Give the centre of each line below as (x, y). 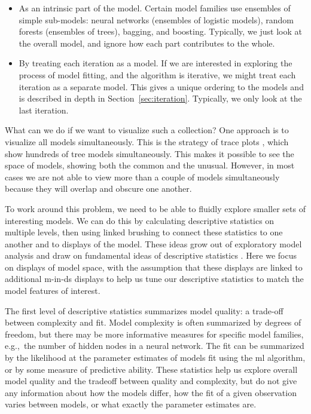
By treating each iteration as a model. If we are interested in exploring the (155, 63)
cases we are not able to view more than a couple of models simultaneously (142, 177)
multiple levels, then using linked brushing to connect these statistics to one (144, 232)
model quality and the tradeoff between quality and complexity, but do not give (151, 381)
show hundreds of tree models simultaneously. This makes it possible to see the (150, 153)
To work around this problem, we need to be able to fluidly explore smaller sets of (155, 208)
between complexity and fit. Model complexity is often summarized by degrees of (153, 322)
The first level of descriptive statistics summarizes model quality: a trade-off (144, 310)
